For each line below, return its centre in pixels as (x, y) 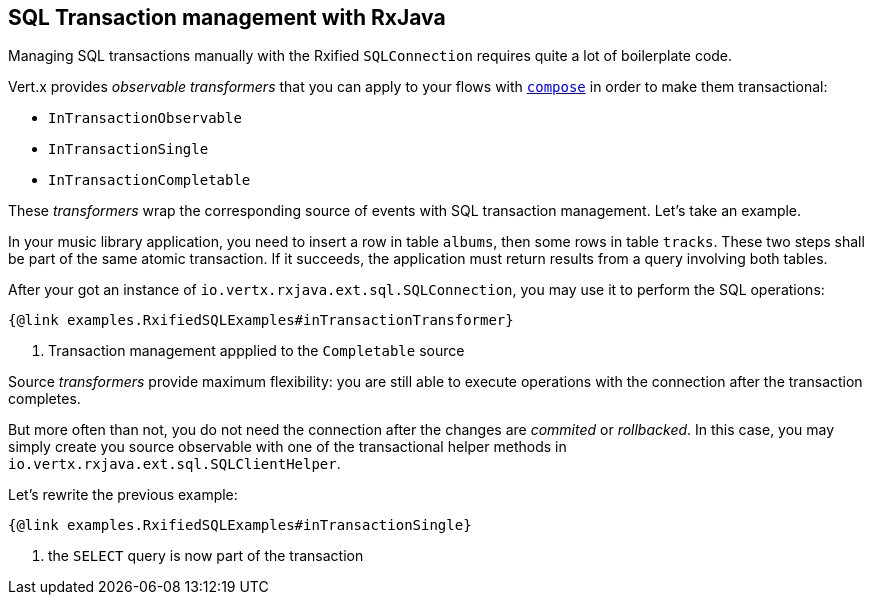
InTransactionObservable (145, 118)
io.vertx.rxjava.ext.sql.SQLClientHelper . (174, 464)
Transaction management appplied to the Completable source (256, 351)
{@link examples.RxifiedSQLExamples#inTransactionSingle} (240, 525)
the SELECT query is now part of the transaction (206, 556)
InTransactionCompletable (149, 180)
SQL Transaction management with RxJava (227, 17)
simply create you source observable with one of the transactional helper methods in (287, 447)
